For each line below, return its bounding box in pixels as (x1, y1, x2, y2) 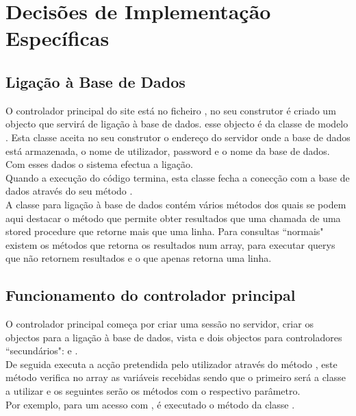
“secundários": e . (5, 343, 78, 358)
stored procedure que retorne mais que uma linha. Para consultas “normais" (5, 224, 324, 238)
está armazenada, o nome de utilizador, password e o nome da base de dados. (5, 143, 330, 158)
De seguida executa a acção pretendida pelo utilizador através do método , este (5, 356, 338, 371)
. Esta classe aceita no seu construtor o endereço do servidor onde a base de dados (5, 130, 351, 144)
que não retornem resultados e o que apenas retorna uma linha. (5, 251, 272, 265)
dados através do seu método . (5, 184, 133, 198)
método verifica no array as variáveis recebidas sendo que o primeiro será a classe (5, 370, 346, 384)
